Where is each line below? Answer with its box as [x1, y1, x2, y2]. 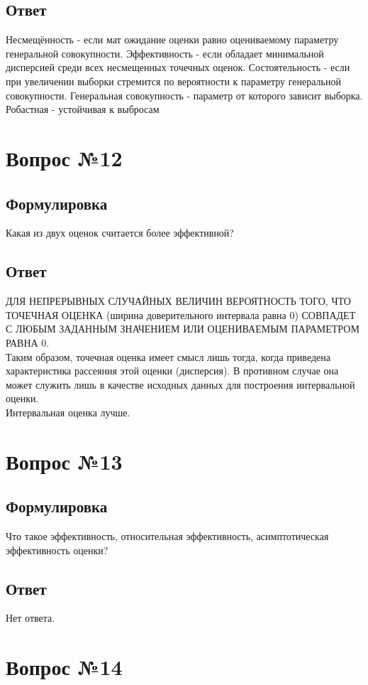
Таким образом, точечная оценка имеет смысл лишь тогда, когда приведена [6, 349, 330, 364]
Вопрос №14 [6, 652, 123, 681]
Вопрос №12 [6, 143, 123, 172]
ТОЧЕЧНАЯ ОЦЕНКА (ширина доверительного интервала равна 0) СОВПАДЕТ [6, 307, 356, 322]
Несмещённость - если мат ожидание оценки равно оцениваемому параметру [6, 32, 339, 47]
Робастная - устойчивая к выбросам [6, 102, 160, 117]
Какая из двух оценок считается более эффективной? [6, 225, 234, 240]
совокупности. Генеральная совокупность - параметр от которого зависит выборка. [6, 87, 363, 102]
